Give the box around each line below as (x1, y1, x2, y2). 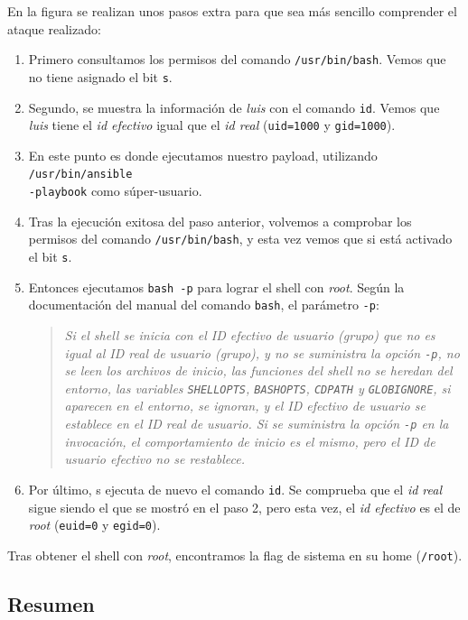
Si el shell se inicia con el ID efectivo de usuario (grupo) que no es (64, 325, 435, 344)
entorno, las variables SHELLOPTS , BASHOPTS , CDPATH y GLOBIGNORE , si (64, 378, 451, 397)
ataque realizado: (7, 19, 101, 38)
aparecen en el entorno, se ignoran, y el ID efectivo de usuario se (64, 396, 426, 415)
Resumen (7, 589, 95, 617)
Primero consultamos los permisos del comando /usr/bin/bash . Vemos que (28, 50, 446, 69)
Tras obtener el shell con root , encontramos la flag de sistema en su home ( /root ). (7, 545, 463, 564)
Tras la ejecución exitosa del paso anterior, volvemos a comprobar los (28, 211, 412, 230)
